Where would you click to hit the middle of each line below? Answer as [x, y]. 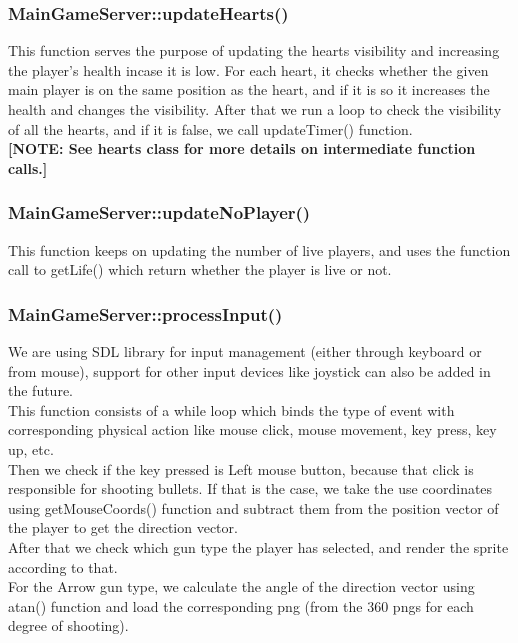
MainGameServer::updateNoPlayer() [159, 212]
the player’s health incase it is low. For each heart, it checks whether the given [248, 69]
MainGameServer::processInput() [145, 313]
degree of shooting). [68, 625]
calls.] [28, 167]
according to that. [63, 566]
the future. [41, 390]
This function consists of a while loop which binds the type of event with [231, 409]
